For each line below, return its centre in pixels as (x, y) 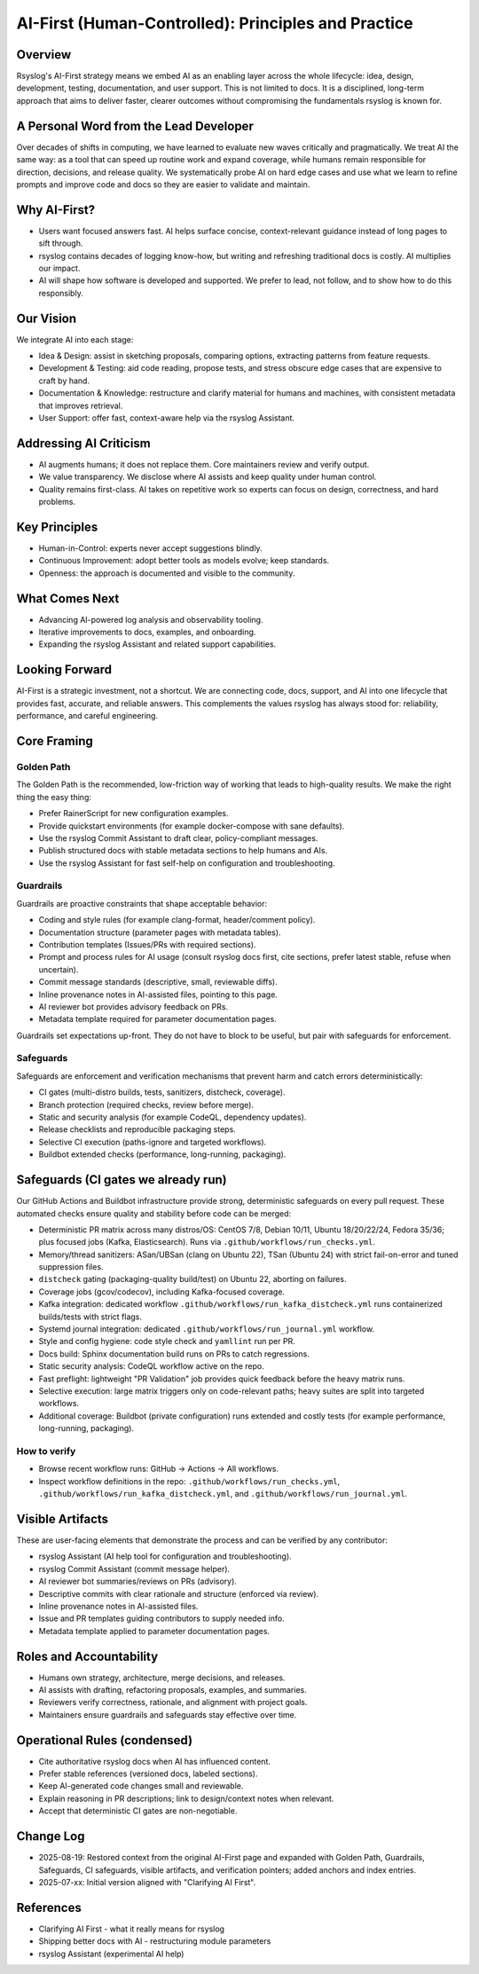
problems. (57, 502)
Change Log (51, 1836)
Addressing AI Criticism (83, 443)
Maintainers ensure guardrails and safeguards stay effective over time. (168, 1714)
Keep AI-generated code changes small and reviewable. (141, 1786)
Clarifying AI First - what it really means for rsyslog (132, 1929)
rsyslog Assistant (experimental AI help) (111, 1954)
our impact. (59, 268)
